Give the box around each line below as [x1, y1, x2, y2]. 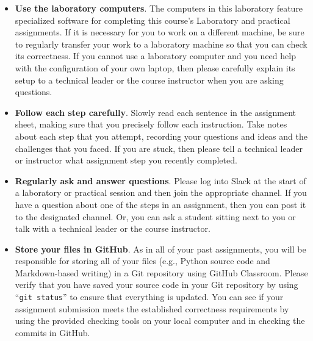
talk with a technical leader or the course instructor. [15, 222, 210, 235]
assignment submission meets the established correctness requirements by [15, 302, 289, 315]
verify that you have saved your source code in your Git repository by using [15, 278, 298, 291]
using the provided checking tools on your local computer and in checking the [15, 314, 305, 327]
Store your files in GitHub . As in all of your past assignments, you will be [15, 242, 306, 255]
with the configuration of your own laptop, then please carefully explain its [15, 61, 295, 74]
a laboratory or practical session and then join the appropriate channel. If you [15, 186, 307, 199]
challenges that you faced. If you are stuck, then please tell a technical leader [15, 142, 303, 154]
